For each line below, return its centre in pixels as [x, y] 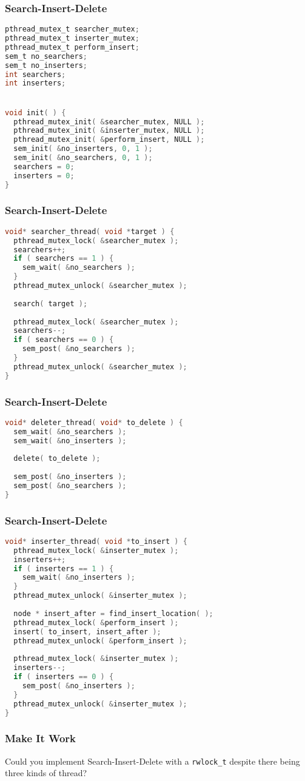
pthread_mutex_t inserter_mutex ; [72, 39]
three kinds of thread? [46, 773]
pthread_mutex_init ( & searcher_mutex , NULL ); [109, 122]
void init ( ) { [35, 112]
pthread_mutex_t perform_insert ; [72, 47]
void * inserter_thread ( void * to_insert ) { [96, 541]
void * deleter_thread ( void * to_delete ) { [94, 422]
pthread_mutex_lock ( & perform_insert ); [96, 622]
